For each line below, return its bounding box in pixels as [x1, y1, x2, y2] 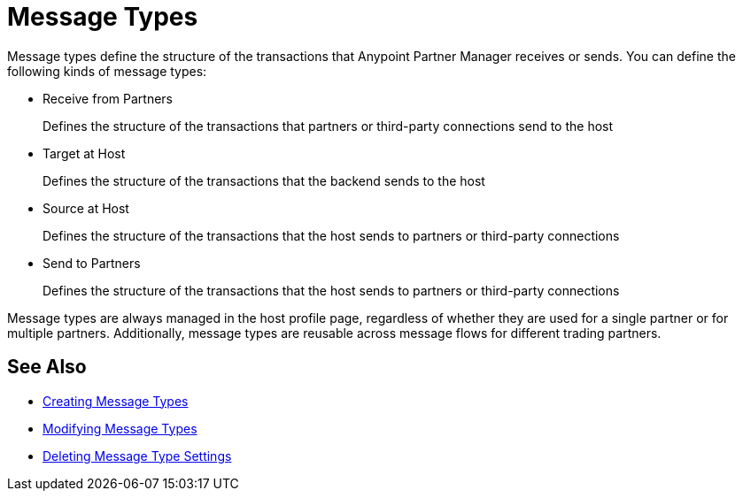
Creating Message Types [43, 393, 189, 409]
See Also [7, 356, 87, 379]
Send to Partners [43, 255, 141, 271]
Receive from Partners [43, 90, 173, 106]
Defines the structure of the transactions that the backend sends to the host [43, 172, 485, 188]
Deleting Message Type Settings [43, 448, 232, 464]
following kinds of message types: [7, 63, 207, 79]
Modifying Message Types [43, 420, 197, 436]
